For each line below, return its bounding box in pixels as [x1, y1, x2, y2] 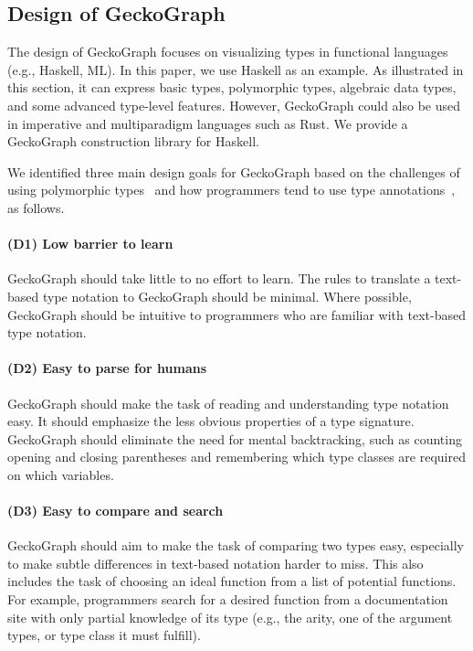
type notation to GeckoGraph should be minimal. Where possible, [42, 286, 412, 305]
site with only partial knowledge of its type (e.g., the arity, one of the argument [7, 607, 453, 626]
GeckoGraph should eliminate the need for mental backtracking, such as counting [7, 429, 462, 448]
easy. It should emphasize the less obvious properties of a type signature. [7, 411, 415, 431]
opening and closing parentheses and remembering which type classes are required [7, 447, 466, 466]
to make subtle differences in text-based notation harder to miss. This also [7, 553, 424, 572]
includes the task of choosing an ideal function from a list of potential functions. [7, 571, 457, 591]
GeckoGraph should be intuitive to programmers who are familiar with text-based [7, 304, 466, 324]
